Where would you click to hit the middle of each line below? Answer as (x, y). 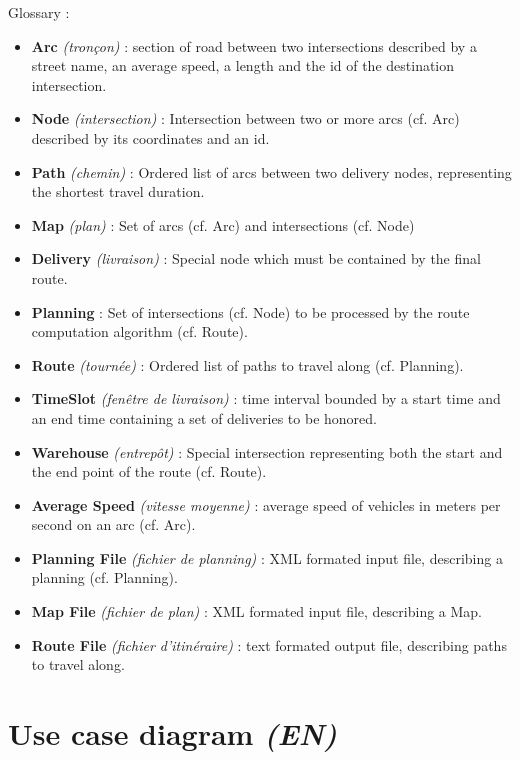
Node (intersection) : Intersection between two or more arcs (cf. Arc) (245, 118)
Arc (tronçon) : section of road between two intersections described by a (254, 45)
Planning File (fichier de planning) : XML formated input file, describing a (267, 557)
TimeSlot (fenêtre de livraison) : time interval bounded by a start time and (266, 398)
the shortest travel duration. (118, 191)
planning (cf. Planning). (104, 577)
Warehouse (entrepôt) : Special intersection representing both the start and (267, 451)
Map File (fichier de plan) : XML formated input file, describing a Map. (257, 611)
